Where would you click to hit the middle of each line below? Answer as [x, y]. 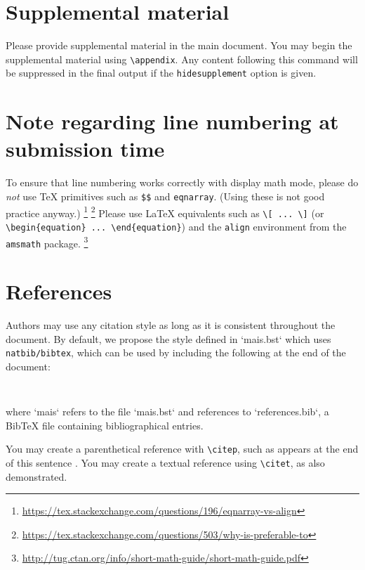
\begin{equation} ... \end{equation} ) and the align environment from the [176, 226]
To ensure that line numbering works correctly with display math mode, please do [182, 182]
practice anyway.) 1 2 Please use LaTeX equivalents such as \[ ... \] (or [165, 212]
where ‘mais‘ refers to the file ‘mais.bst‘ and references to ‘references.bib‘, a [167, 412]
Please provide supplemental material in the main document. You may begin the [179, 45]
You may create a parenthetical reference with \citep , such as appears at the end [182, 449]
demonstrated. [36, 476]
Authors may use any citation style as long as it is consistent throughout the [171, 325]
